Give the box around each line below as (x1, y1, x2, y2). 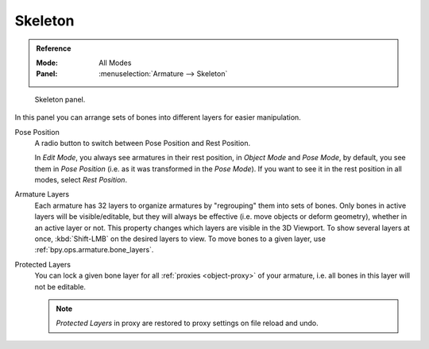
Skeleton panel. (34, 94, 86, 104)
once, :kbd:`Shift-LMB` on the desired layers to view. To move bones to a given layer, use (34, 234, 326, 244)
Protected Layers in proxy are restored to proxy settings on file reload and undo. (56, 318, 319, 328)
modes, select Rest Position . (34, 175, 127, 185)
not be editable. (34, 282, 87, 291)
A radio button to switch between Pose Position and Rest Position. (34, 138, 251, 148)
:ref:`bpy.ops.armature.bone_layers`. (34, 245, 154, 255)
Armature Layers (14, 190, 70, 199)
